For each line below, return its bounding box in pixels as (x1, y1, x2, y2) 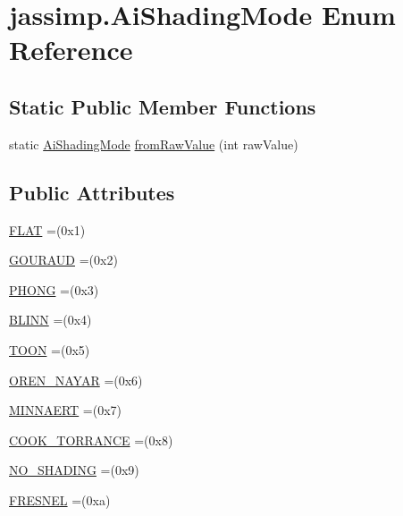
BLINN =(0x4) (9, 310, 92, 329)
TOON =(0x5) (9, 340, 90, 359)
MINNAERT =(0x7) (9, 401, 122, 419)
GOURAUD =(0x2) (9, 250, 118, 269)
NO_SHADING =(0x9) (9, 461, 139, 479)
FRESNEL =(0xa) (9, 490, 111, 509)
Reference (9, 31, 133, 68)
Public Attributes (9, 178, 175, 206)
